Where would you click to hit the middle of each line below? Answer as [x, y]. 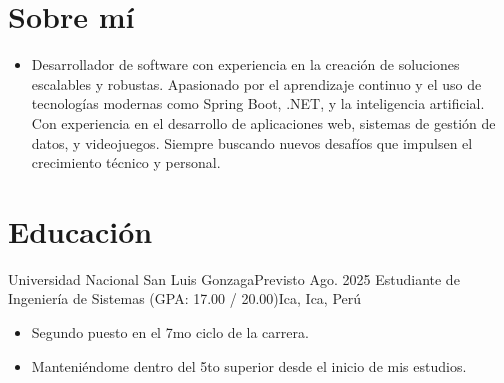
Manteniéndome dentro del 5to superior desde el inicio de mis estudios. [249, 365]
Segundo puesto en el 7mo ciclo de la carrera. [170, 332]
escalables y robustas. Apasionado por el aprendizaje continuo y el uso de [256, 83]
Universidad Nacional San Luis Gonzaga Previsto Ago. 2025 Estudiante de [234, 278]
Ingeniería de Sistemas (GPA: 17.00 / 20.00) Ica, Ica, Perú [185, 298]
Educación [80, 230]
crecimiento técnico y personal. [126, 162]
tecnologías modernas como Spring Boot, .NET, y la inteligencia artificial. [258, 103]
